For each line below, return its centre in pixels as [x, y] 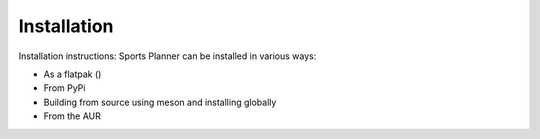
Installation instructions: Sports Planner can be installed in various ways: [167, 56]
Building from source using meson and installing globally [160, 102]
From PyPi [64, 88]
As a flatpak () [72, 74]
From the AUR [72, 116]
